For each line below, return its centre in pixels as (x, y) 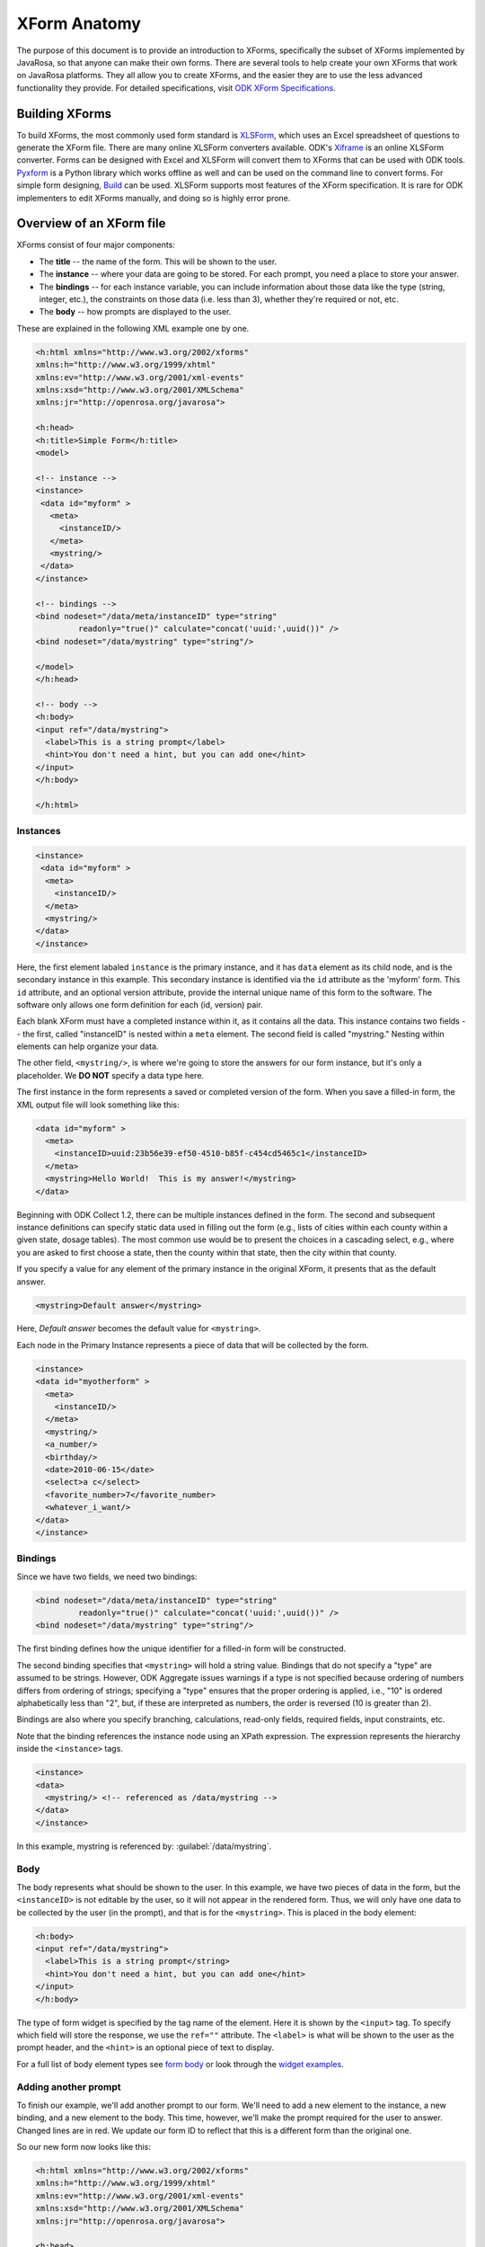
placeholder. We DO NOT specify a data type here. (110, 1075)
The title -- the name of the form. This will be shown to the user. (158, 262)
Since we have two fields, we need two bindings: (107, 1576)
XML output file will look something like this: (98, 1105)
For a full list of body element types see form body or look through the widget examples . (181, 2064)
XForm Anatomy (79, 23)
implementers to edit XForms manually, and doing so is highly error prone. (154, 198)
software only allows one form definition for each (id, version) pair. (140, 1004)
